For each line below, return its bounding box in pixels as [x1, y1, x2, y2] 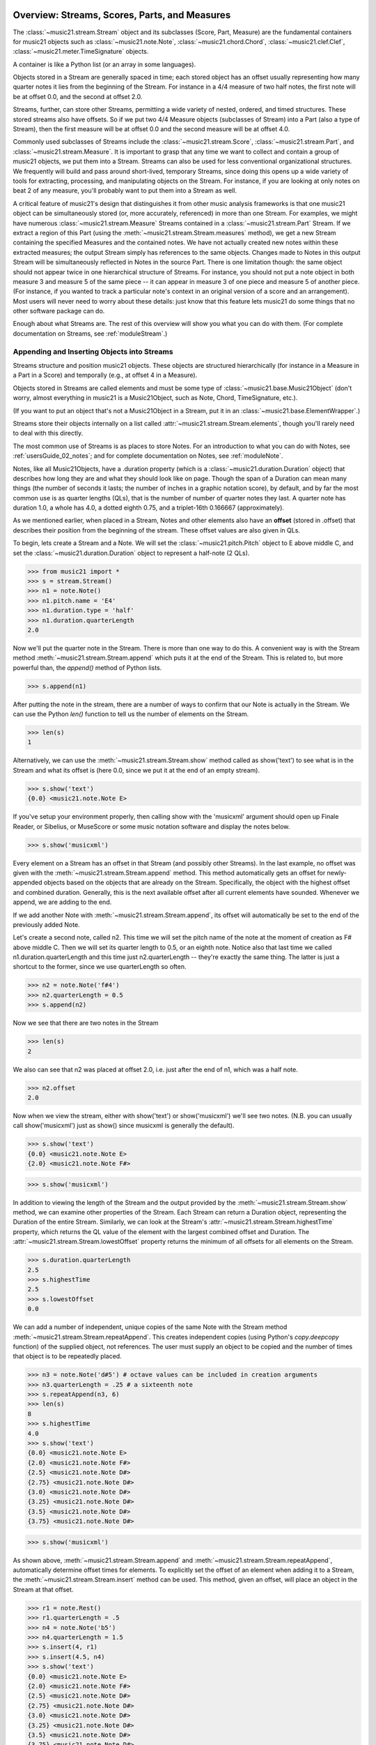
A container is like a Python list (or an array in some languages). [13, 60, 196, 68]
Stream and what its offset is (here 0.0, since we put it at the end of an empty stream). [13, 766, 260, 774]
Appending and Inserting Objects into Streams [13, 346, 173, 356]
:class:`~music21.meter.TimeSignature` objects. [13, 47, 149, 56]
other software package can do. [13, 307, 105, 315]
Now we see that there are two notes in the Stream [13, 1019, 159, 1027]
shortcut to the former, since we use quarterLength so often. [13, 963, 187, 971]
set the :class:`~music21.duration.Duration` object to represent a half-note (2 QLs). [13, 549, 250, 557]
